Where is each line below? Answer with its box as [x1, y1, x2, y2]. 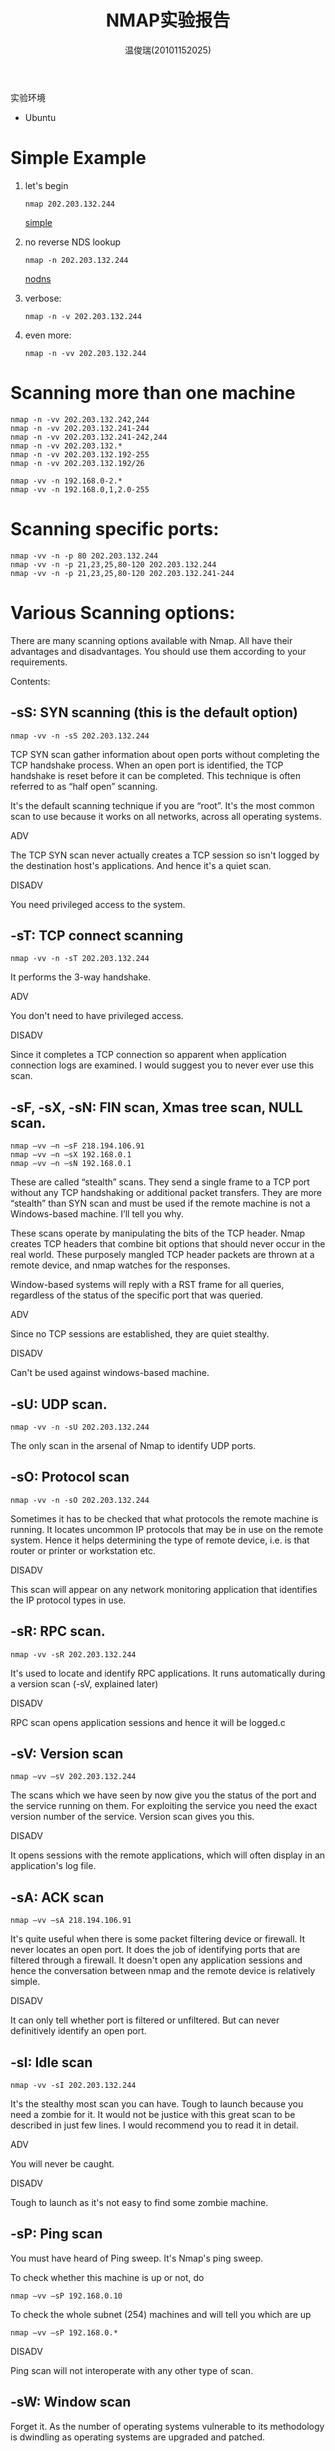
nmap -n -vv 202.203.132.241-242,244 [10, 432, 168, 442]
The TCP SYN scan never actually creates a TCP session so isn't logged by [10, 849, 320, 861]
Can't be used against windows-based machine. [10, 1367, 210, 1379]
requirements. [10, 656, 68, 668]
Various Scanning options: [10, 601, 236, 624]
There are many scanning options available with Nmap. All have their [10, 634, 293, 646]
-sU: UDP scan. [10, 1396, 108, 1413]
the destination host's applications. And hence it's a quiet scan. [10, 859, 272, 871]
